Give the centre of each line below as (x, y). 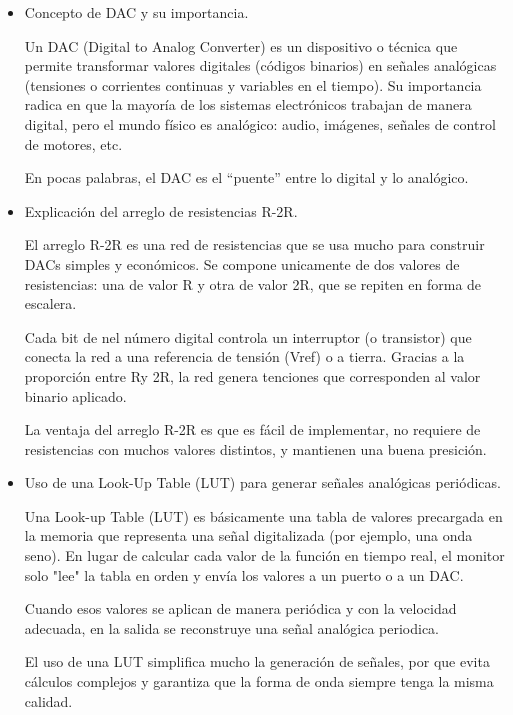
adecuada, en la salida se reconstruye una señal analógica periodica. (231, 627)
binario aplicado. (75, 395)
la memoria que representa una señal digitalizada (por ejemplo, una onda (248, 535)
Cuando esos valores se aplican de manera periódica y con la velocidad (240, 608)
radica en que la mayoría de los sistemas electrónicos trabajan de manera (248, 104)
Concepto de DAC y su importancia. (136, 12)
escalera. (50, 303)
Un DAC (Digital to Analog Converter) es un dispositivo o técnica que (241, 45)
